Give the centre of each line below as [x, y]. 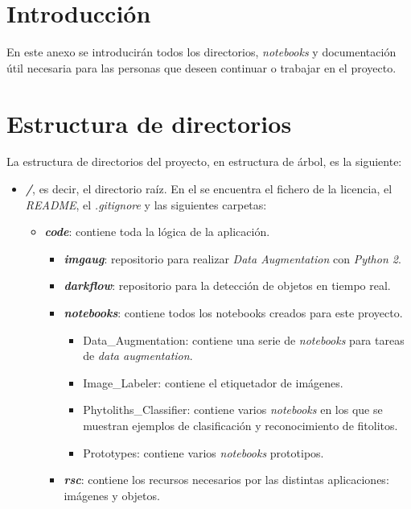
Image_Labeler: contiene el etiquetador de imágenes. [213, 382]
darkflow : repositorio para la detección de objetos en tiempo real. [227, 286]
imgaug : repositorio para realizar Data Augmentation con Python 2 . [232, 258]
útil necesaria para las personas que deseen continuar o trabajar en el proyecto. [201, 67]
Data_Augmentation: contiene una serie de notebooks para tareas [244, 339]
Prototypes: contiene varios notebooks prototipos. [203, 452]
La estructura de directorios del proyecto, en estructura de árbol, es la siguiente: [204, 161]
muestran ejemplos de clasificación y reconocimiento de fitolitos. [240, 425]
